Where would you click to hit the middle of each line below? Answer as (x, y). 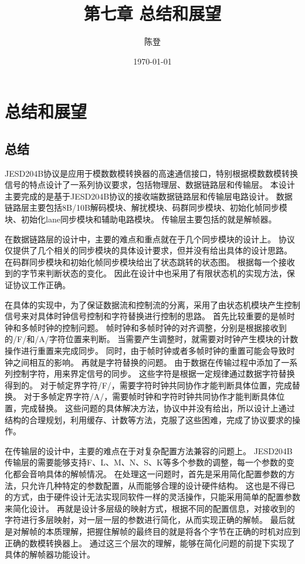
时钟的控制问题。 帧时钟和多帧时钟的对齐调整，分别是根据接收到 (162, 327)
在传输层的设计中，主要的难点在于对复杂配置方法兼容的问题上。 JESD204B (149, 450)
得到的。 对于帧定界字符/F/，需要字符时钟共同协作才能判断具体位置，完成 (148, 385)
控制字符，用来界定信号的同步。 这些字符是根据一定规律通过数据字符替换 (154, 374)
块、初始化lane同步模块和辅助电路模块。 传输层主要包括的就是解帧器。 (141, 219)
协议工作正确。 (41, 285)
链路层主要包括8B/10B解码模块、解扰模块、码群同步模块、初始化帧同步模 (146, 207)
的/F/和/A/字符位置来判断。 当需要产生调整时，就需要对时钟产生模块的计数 (152, 339)
